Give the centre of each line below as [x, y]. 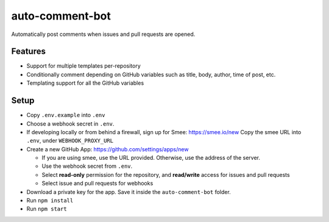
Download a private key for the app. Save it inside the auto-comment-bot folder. [129, 192]
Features [28, 52]
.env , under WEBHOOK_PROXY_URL [70, 141]
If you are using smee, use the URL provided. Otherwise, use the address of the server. [151, 158]
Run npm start [47, 209]
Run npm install [50, 201]
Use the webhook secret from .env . [87, 166]
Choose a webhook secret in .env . [70, 124]
